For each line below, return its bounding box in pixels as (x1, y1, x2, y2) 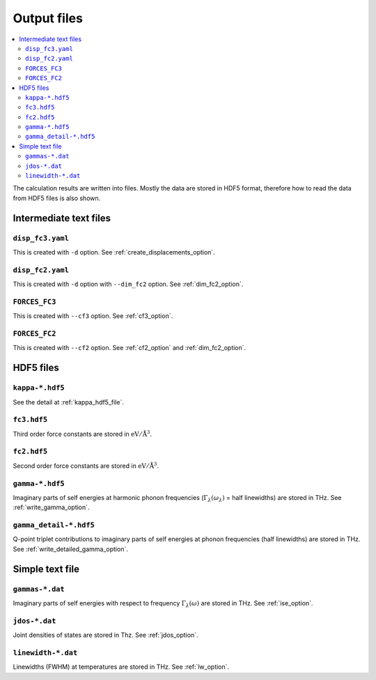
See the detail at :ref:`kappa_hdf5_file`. (13, 398, 125, 406)
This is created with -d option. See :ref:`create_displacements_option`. (13, 248, 215, 256)
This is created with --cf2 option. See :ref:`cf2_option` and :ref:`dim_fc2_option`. (13, 344, 246, 352)
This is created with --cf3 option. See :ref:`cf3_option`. (13, 312, 173, 320)
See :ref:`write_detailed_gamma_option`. (13, 545, 128, 553)
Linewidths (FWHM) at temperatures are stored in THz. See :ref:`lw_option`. (13, 663, 230, 671)
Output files (13, 10, 84, 26)
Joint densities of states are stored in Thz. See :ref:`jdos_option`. (13, 631, 198, 640)
